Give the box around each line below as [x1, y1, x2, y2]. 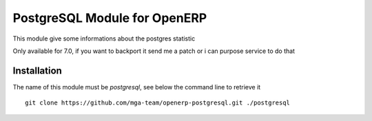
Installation [12, 65, 62, 76]
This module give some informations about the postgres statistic [12, 34, 196, 43]
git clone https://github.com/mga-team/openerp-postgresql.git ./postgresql [25, 99, 291, 107]
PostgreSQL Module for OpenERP [12, 10, 207, 25]
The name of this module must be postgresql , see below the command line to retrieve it [12, 82, 261, 91]
